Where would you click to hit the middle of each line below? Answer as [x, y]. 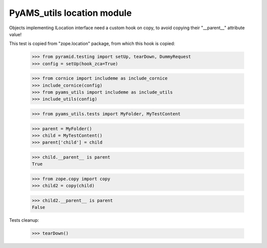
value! [15, 34]
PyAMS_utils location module [70, 13]
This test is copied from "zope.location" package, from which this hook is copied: [92, 44]
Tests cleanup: [24, 220]
